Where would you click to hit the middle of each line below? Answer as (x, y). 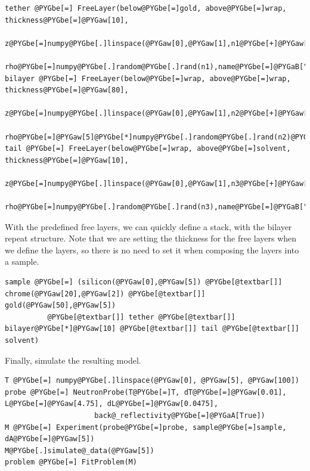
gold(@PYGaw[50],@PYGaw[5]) (61, 306)
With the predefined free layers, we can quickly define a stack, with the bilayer (148, 226)
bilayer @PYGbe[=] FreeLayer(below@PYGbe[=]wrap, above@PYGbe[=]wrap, (148, 78)
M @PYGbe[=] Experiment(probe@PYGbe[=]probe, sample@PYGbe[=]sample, (146, 427)
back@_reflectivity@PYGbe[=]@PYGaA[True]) (180, 416)
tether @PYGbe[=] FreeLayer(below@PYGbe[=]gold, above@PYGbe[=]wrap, (146, 8)
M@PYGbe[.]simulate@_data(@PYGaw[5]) (80, 450)
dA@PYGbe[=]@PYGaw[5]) (50, 439)
